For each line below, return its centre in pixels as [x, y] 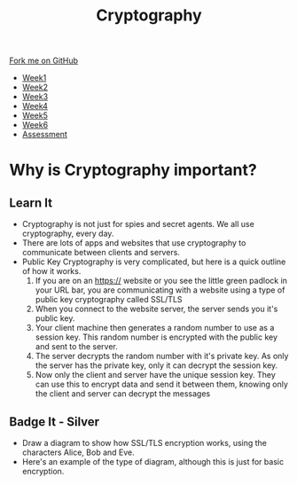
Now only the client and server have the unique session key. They [156, 375]
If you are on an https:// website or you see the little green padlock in [161, 281]
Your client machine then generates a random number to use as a [155, 328]
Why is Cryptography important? [133, 170]
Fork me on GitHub [43, 61]
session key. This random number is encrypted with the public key [156, 337]
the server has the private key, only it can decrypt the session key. [156, 365]
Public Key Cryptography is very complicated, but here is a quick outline [154, 262]
